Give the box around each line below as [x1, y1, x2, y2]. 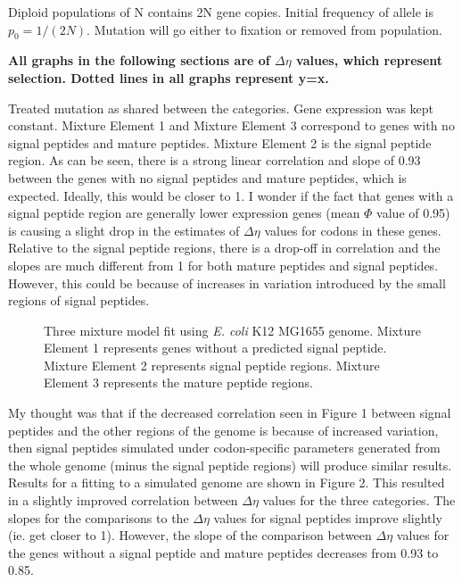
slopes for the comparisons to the [8, 508, 189, 527]
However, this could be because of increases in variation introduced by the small [8, 273, 446, 292]
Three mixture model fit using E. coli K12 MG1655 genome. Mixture [44, 320, 421, 339]
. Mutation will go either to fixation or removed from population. [87, 20, 442, 38]
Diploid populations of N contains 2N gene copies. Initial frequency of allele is [8, 3, 433, 21]
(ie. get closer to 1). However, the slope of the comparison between [8, 526, 372, 545]
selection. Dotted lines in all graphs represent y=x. [8, 68, 329, 87]
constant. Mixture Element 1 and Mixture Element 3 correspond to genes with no [8, 116, 455, 135]
